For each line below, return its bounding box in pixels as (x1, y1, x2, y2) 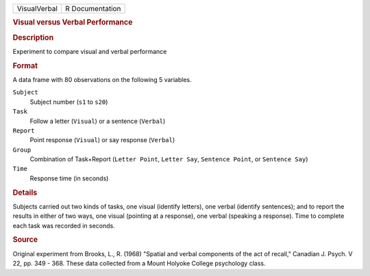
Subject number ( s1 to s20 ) (29, 98, 108, 106)
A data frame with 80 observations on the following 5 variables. (12, 75, 192, 83)
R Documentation (65, 4, 121, 13)
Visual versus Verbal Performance (12, 18, 133, 27)
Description (12, 33, 54, 42)
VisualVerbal (16, 4, 58, 13)
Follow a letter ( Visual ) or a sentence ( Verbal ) (29, 117, 166, 125)
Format (12, 61, 38, 70)
